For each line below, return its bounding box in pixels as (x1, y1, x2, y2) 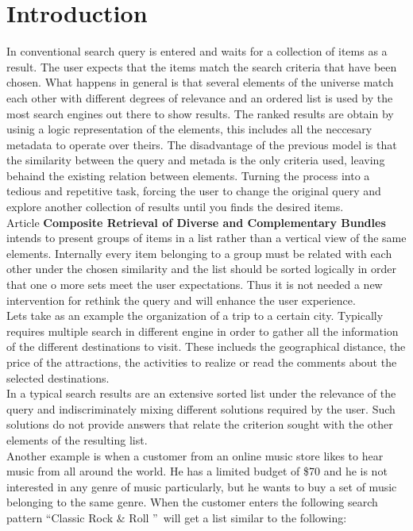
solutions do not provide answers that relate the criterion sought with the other (6, 416, 393, 433)
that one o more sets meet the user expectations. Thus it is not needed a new (6, 276, 383, 293)
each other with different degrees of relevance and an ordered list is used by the (6, 89, 393, 106)
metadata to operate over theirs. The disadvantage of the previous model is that (6, 136, 397, 152)
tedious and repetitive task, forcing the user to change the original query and (6, 183, 381, 199)
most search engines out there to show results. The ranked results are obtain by (6, 105, 394, 121)
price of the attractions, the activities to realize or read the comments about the (6, 354, 397, 370)
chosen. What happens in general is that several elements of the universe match (6, 74, 394, 90)
